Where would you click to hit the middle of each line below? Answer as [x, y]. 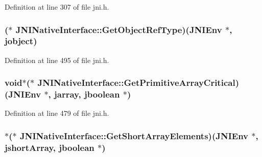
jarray [66, 94]
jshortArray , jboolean [50, 147]
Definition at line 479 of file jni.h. [57, 113]
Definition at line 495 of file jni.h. [57, 60]
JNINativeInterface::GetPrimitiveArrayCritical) [138, 83]
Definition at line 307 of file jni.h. [57, 7]
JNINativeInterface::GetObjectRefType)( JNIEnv [119, 29]
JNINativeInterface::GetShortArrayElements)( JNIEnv [134, 135]
